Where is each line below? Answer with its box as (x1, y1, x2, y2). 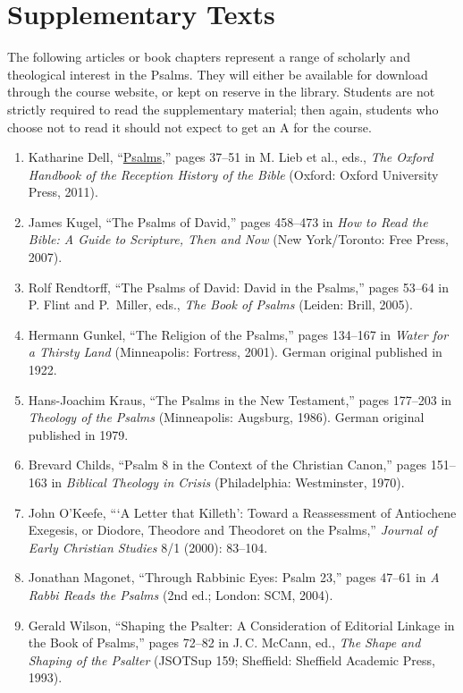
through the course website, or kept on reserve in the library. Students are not (7, 82, 435, 101)
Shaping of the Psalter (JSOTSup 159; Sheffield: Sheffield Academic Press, (28, 650, 435, 669)
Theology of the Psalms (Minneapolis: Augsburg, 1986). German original (28, 408, 425, 427)
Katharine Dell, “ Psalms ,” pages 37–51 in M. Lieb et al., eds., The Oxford (28, 148, 434, 166)
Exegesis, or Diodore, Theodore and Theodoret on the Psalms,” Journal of (28, 520, 437, 539)
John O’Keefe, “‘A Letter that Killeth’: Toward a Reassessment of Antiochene (28, 503, 457, 521)
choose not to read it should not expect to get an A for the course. (7, 117, 372, 136)
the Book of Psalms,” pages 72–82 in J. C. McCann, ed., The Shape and (28, 633, 421, 652)
